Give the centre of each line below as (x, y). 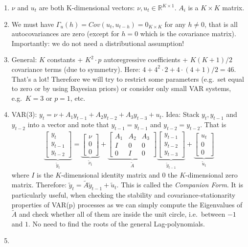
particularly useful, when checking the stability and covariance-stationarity (124, 195)
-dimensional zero (212, 175)
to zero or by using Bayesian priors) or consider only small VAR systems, (121, 88)
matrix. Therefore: (39, 185)
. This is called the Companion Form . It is (180, 185)
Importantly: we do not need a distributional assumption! (98, 43)
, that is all (221, 24)
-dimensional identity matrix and (111, 175)
